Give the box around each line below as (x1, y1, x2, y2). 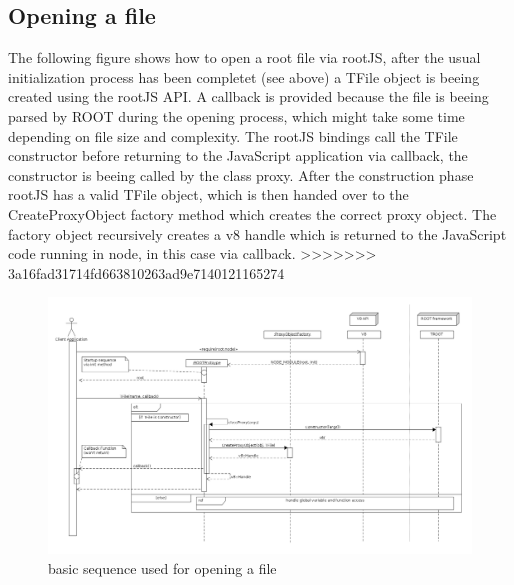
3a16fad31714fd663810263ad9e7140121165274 (8, 262, 285, 283)
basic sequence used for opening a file (48, 558, 277, 579)
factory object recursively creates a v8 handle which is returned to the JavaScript (8, 223, 507, 244)
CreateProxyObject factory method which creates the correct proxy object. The (8, 203, 497, 224)
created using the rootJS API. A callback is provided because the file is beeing (8, 86, 489, 107)
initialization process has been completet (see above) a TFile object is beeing (8, 66, 480, 87)
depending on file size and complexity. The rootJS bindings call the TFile (8, 125, 458, 146)
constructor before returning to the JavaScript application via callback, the (8, 145, 468, 166)
